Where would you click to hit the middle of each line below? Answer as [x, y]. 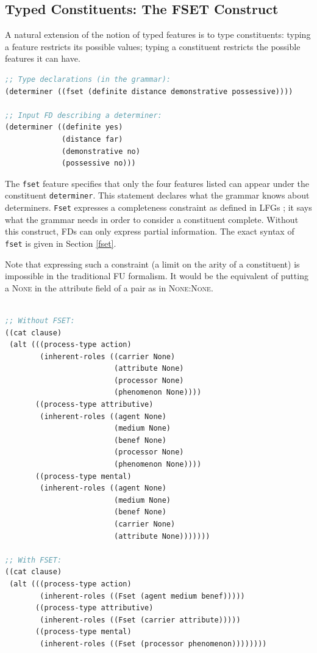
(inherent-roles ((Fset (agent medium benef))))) [142, 596]
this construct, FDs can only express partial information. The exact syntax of [150, 231]
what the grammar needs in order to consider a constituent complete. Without [152, 219]
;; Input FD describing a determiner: [84, 115]
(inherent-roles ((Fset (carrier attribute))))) [140, 620]
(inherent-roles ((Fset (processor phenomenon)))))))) [153, 644]
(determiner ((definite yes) [64, 127]
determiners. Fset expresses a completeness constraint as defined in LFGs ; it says [158, 207]
